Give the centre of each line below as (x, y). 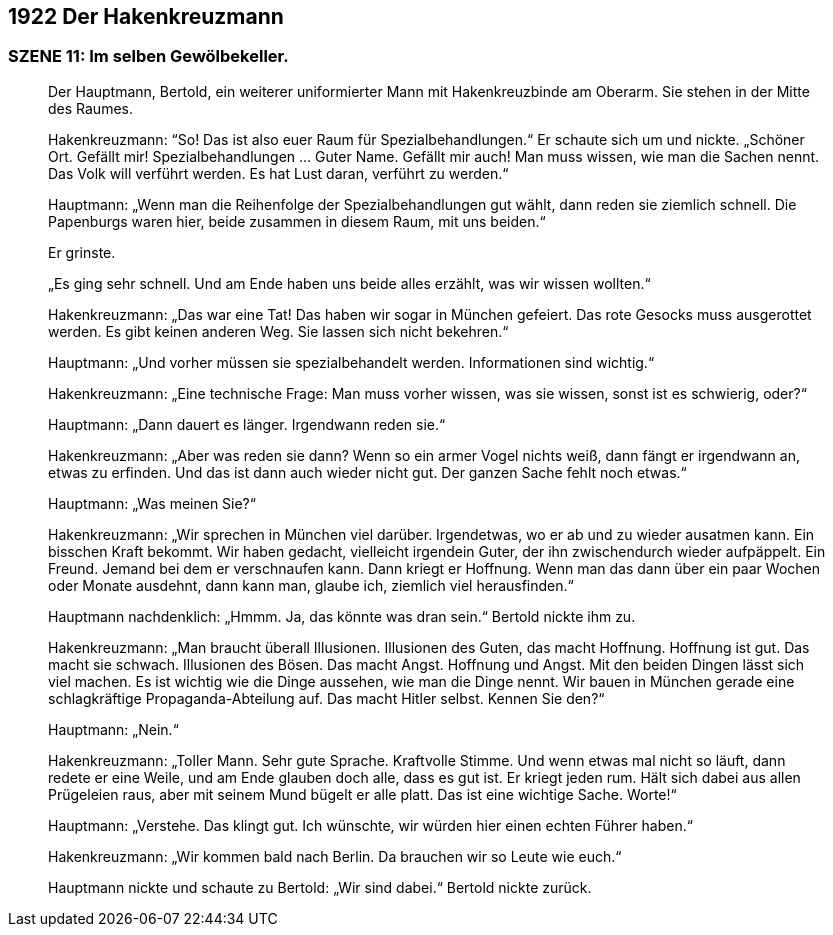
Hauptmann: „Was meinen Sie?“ (152, 503)
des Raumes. (90, 108)
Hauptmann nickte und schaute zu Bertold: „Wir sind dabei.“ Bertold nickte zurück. (320, 887)
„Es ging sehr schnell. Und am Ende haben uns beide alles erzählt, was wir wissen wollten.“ (349, 283)
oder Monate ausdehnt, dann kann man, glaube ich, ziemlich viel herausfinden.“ (311, 585)
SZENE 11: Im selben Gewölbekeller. (148, 56)
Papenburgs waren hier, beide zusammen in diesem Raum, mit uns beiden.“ (297, 221)
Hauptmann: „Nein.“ (113, 729)
